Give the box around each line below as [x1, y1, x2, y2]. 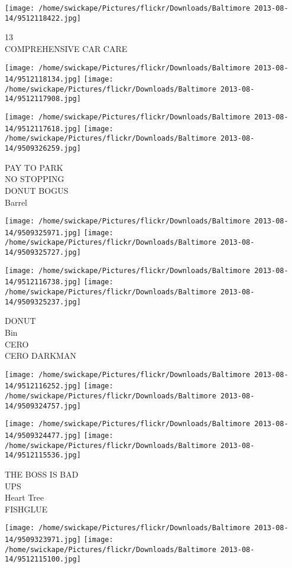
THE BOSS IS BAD [5, 468, 79, 480]
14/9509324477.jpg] [5, 431, 81, 440]
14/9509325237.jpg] [5, 297, 81, 306]
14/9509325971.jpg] [5, 228, 81, 237]
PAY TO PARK [5, 161, 63, 173]
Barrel [5, 196, 27, 208]
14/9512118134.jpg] [5, 75, 81, 84]
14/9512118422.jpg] [5, 14, 81, 22]
